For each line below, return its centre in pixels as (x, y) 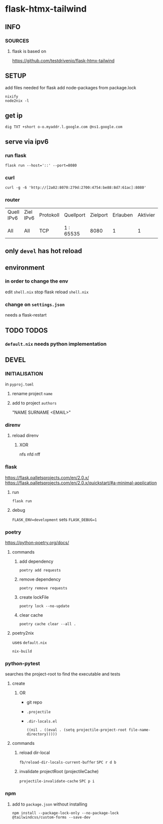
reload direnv (25, 436)
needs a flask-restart (26, 315)
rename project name (32, 394)
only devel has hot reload (44, 251)
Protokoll (49, 215)
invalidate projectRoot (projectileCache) (59, 772)
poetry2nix (23, 633)
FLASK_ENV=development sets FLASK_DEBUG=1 (54, 519)
